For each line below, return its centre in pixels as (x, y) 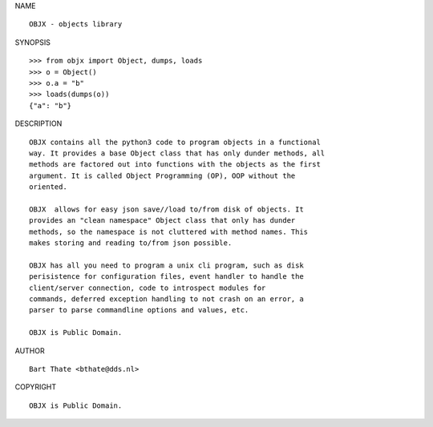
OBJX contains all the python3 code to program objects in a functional (175, 142)
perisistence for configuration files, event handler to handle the (166, 277)
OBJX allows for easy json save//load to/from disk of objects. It (166, 209)
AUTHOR (30, 350)
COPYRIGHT (36, 387)
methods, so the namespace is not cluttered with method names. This (169, 232)
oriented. (48, 187)
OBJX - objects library (76, 24)
